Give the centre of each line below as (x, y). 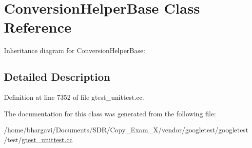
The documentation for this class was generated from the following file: (110, 113)
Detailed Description (57, 77)
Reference (38, 27)
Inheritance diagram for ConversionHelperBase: (75, 50)
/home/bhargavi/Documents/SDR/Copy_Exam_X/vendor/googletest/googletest (126, 130)
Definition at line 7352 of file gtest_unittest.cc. (74, 97)
